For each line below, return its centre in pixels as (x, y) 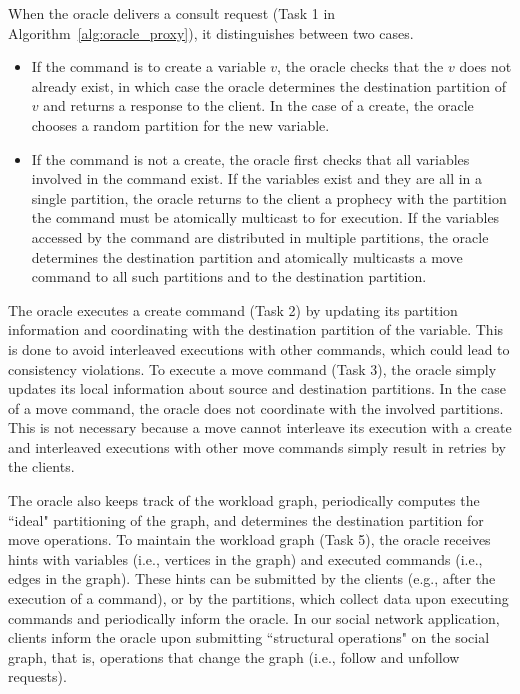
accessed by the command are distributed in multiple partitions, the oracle (260, 236)
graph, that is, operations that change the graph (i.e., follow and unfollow (234, 656)
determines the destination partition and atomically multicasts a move (247, 256)
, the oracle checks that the (360, 66)
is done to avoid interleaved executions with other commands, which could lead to (259, 348)
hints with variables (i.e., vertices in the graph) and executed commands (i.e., (245, 558)
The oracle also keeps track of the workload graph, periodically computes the (244, 500)
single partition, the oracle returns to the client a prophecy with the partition (269, 197)
